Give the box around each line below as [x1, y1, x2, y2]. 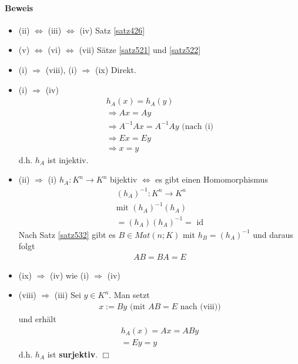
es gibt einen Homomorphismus [155, 173, 268, 186]
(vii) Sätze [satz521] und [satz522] [79, 44, 201, 56]
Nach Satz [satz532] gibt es [18, 228, 116, 240]
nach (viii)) [180, 303, 221, 312]
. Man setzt [109, 289, 150, 301]
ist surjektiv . [47, 348, 98, 360]
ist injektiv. [47, 153, 89, 166]
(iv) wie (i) [50, 269, 89, 281]
